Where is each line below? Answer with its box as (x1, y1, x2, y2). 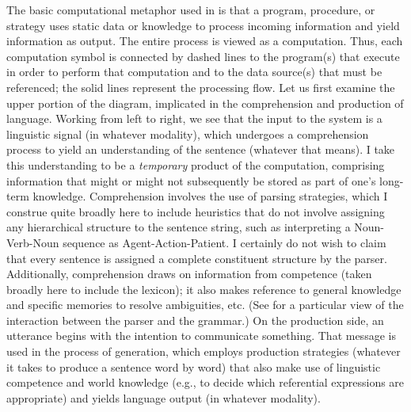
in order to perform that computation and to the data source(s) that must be (6, 63, 382, 80)
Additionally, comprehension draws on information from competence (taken (6, 265, 372, 282)
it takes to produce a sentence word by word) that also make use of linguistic (6, 358, 381, 375)
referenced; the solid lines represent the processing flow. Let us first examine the (6, 78, 395, 95)
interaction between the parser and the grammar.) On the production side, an (6, 311, 384, 328)
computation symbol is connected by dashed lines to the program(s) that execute (6, 48, 400, 64)
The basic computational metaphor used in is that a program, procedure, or (6, 2, 375, 17)
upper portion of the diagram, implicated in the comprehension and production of (6, 94, 404, 111)
